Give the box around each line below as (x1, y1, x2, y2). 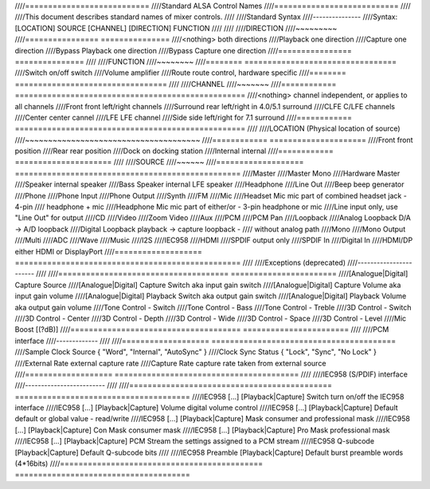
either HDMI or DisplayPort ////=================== (14, 246, 203, 256)
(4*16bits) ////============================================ (14, 459, 264, 468)
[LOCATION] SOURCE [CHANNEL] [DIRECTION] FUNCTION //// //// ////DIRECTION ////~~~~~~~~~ (14, 23, 338, 33)
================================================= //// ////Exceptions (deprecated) (14, 258, 346, 267)
